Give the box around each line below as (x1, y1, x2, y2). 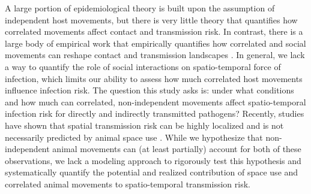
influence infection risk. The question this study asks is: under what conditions (5, 84, 294, 96)
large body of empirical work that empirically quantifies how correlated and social (5, 37, 306, 49)
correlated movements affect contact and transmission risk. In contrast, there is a (5, 25, 303, 38)
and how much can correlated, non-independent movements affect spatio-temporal (5, 95, 306, 108)
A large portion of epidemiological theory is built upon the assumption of (5, 2, 275, 14)
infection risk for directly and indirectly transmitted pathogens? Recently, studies (5, 107, 304, 120)
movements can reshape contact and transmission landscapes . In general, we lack (5, 48, 305, 61)
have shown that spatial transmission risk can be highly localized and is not (5, 119, 284, 131)
